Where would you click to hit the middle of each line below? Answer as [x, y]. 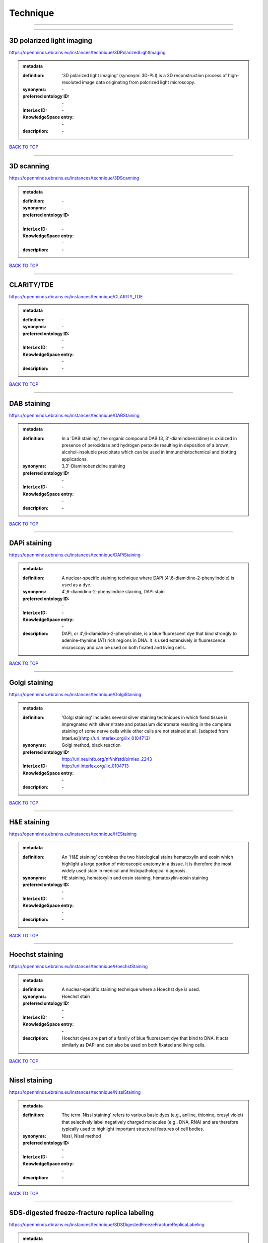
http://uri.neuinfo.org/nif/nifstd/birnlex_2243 [107, 759]
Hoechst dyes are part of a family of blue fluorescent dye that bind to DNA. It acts [145, 1038]
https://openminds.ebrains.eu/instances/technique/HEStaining [73, 834]
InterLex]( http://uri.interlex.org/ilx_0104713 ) [106, 738]
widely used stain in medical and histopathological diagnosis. [124, 871]
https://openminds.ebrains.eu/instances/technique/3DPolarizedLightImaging [87, 53]
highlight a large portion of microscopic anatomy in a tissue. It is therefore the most [147, 864]
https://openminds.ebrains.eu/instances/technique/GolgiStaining [75, 694]
